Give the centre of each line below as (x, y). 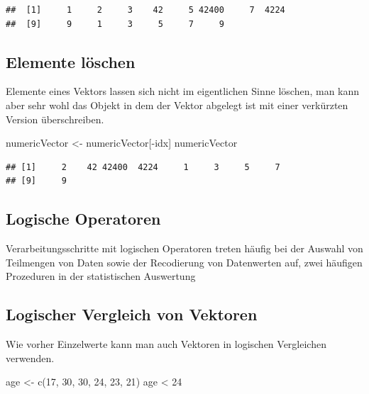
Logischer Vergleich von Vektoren (132, 314)
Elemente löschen (71, 61)
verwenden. (30, 358)
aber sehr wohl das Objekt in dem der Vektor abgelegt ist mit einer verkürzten (177, 105)
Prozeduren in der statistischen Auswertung (101, 276)
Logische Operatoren (83, 219)
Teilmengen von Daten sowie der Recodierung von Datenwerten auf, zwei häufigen (184, 262)
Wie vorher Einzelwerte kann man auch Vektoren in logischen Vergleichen (166, 344)
